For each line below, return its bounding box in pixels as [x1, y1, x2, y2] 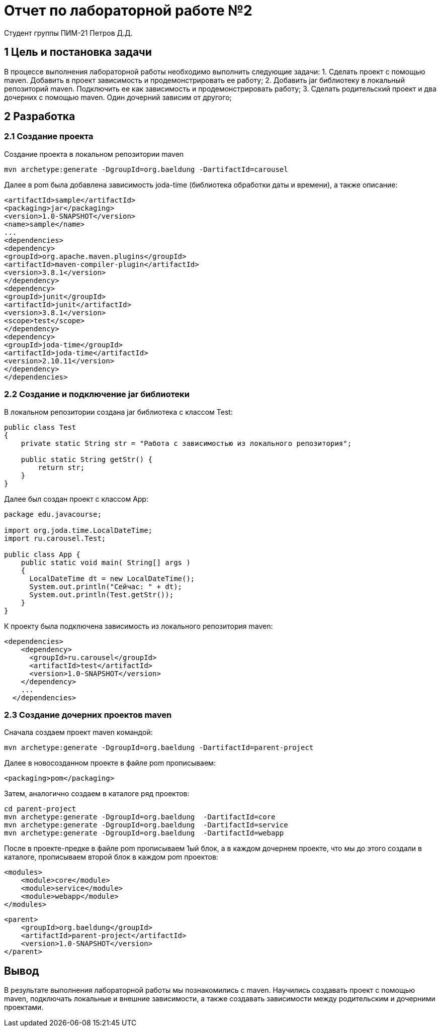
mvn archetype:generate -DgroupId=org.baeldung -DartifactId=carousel [4, 165, 288, 173]
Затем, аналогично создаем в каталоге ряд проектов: [4, 789, 190, 798]
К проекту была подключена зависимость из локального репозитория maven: [4, 621, 273, 630]
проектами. [4, 1003, 44, 1012]
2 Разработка [4, 110, 75, 123]
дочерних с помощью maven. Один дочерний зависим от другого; [4, 92, 232, 102]
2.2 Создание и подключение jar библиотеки [4, 389, 190, 400]
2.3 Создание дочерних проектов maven [4, 709, 172, 720]
